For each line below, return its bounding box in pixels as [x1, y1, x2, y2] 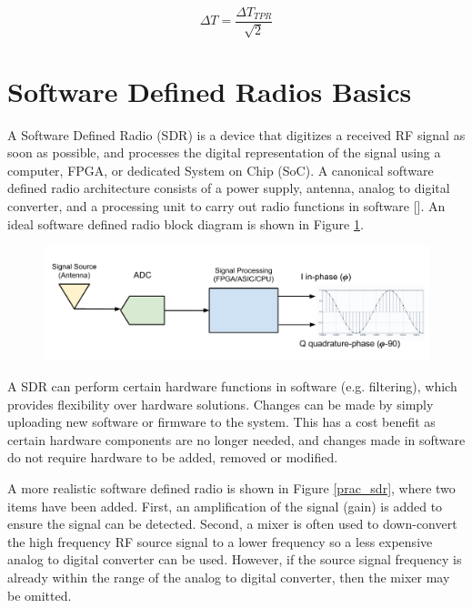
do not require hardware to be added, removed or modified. [7, 448, 338, 467]
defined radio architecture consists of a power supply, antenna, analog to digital [7, 178, 450, 198]
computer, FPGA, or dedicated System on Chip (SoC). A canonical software [7, 160, 434, 179]
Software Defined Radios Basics [7, 72, 412, 109]
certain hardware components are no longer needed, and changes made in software [7, 430, 466, 449]
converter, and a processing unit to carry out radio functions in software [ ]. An [7, 196, 446, 215]
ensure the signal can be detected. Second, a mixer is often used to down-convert [7, 514, 457, 533]
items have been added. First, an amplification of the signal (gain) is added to [7, 496, 443, 515]
